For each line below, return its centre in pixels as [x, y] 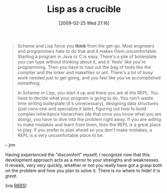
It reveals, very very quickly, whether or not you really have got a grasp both [84, 165]
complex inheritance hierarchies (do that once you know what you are [89, 114]
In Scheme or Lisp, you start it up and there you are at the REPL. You [88, 92]
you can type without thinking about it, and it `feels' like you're [81, 61]
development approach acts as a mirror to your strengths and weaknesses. [82, 160]
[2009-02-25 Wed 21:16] [84, 23]
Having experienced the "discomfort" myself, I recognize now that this [77, 154]
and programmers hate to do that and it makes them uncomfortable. [87, 51]
